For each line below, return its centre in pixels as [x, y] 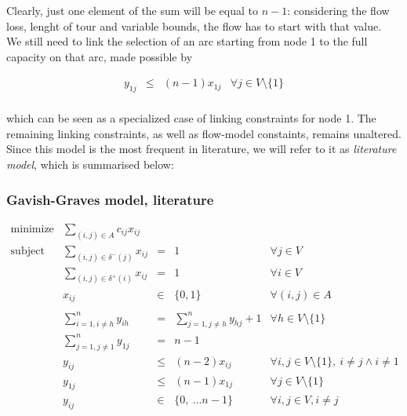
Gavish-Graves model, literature [110, 199]
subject [27, 251]
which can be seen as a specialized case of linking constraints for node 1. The [191, 118]
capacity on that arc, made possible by [100, 56]
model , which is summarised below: [90, 164]
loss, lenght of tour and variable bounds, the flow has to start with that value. [194, 26]
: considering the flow [338, 10]
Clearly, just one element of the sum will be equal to [133, 10]
